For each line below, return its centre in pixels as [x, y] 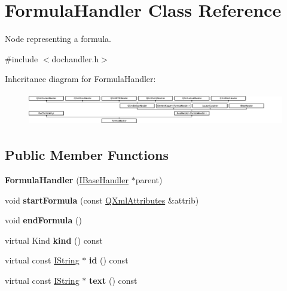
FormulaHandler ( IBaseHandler [67, 179]
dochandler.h [75, 58]
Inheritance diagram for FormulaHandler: [80, 79]
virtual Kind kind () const [54, 240]
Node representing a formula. [58, 39]
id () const [109, 260]
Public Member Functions [87, 155]
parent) [149, 179]
